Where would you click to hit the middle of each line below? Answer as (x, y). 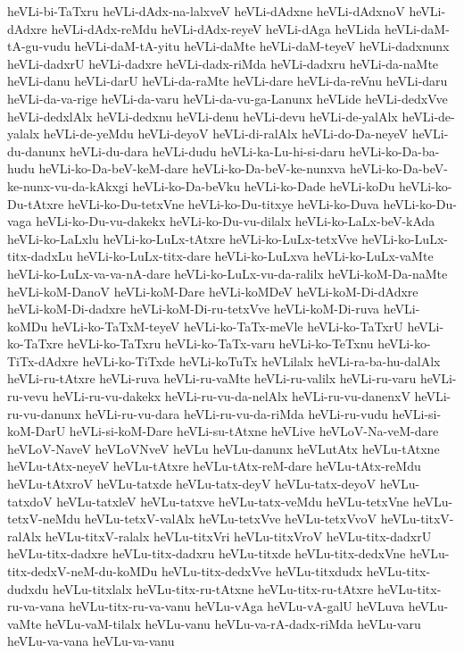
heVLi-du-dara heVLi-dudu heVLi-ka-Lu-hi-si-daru (207, 151)
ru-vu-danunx (44, 413)
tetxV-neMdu (44, 519)
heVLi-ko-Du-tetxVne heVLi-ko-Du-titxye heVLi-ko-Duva (223, 203)
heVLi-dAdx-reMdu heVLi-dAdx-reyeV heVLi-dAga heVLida (216, 28)
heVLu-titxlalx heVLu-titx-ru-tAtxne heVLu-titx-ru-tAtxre (213, 588)
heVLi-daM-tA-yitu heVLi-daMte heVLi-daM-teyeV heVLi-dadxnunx (262, 46)
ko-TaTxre (35, 343)
